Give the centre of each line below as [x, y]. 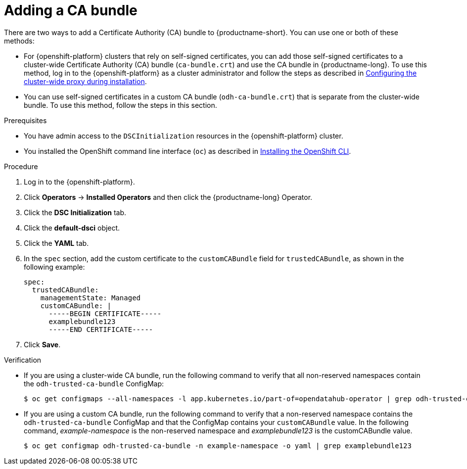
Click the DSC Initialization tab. [75, 212]
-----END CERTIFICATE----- [101, 329]
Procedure [21, 166]
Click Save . [42, 344]
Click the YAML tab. [56, 243]
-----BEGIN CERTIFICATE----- [105, 313]
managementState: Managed [91, 298]
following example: [54, 267]
